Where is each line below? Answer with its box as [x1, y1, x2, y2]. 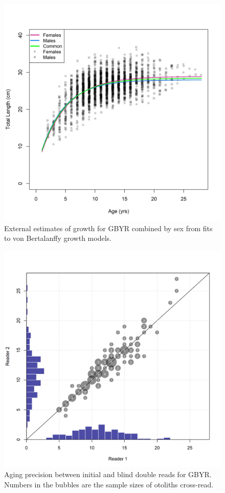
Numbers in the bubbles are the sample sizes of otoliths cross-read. [4, 479, 214, 489]
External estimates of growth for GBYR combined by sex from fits [4, 222, 213, 233]
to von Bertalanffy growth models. [4, 233, 111, 243]
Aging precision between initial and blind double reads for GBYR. [4, 469, 212, 480]
